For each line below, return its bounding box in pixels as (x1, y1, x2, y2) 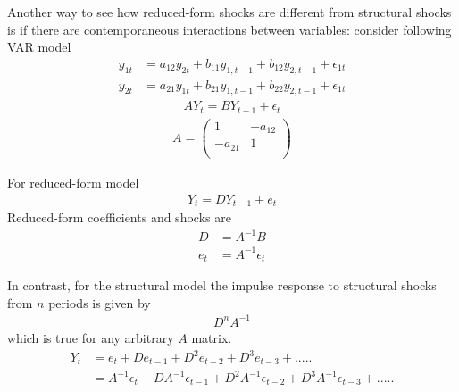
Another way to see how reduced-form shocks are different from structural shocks (7, 3, 452, 21)
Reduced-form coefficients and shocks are (7, 208, 231, 227)
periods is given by (48, 293, 151, 312)
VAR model (7, 38, 71, 56)
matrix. (191, 328, 232, 346)
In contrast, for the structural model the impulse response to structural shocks (7, 276, 437, 295)
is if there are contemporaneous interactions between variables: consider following (7, 20, 452, 38)
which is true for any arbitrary (7, 328, 174, 346)
